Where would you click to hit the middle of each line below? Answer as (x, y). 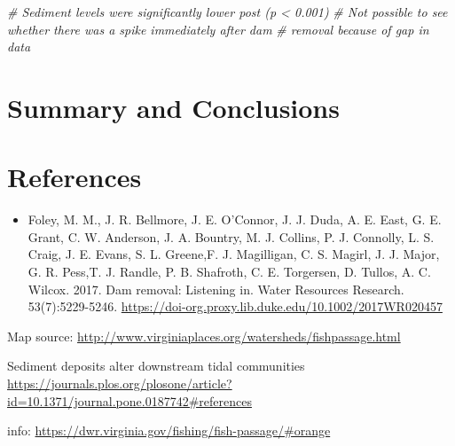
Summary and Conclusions (173, 107)
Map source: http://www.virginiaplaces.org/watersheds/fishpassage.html (204, 336)
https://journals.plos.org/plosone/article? (120, 383)
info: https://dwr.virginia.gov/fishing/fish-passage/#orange (169, 430)
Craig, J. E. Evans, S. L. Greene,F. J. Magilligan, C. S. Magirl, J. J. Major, (234, 254)
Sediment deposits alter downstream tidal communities (156, 366)
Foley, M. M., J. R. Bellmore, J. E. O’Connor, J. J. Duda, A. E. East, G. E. (235, 219)
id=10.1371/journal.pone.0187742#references (129, 400)
